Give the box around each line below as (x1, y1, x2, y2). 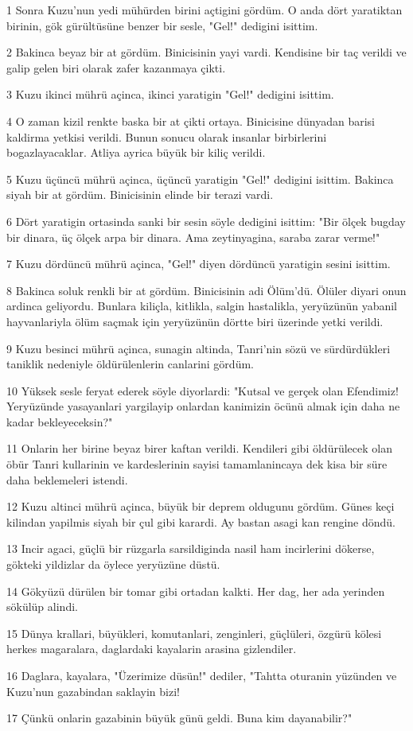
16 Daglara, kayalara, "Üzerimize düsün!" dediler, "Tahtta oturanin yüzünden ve (6, 667, 397, 683)
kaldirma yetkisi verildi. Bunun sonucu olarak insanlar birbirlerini (6, 128, 327, 145)
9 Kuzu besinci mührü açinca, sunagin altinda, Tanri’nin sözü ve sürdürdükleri (6, 340, 391, 356)
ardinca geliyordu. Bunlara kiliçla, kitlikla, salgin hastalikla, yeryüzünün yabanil (6, 297, 398, 314)
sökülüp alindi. (6, 598, 78, 615)
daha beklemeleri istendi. (6, 471, 128, 488)
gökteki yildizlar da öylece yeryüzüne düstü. (6, 556, 220, 573)
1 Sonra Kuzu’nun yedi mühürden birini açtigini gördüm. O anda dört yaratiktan (6, 2, 403, 17)
